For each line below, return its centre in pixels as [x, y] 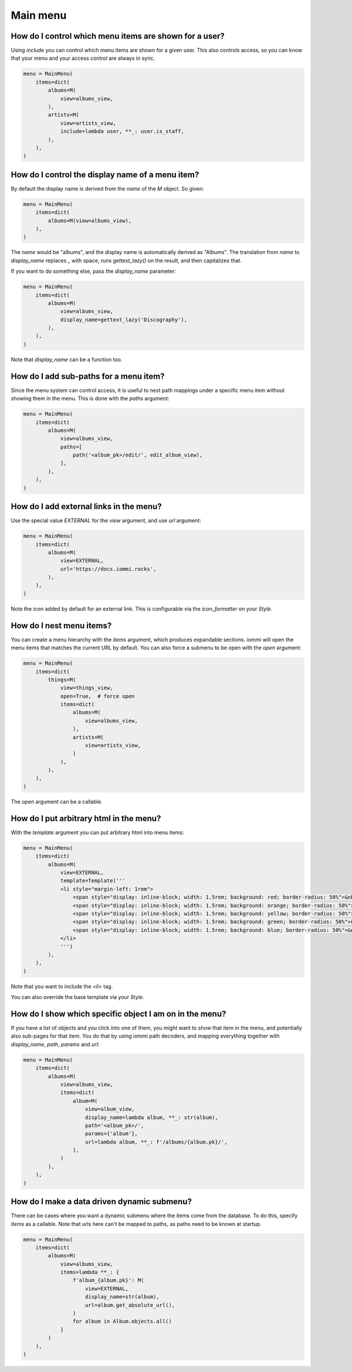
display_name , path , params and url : [55, 1044]
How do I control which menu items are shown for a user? [118, 36]
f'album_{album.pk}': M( [108, 1280]
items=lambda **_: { [90, 1272]
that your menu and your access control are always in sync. [83, 58]
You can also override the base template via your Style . [78, 997]
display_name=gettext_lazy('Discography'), [124, 319]
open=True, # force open [97, 696]
